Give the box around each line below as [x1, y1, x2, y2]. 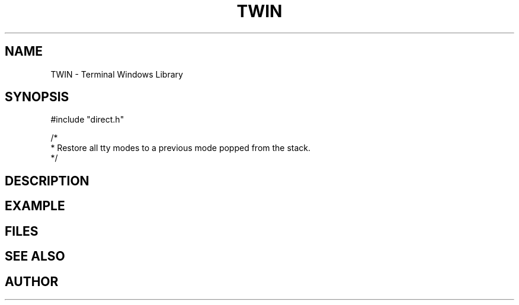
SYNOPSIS [5, 89, 69, 105]
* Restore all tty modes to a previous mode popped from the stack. [50, 143, 311, 153]
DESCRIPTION [5, 173, 89, 188]
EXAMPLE [5, 198, 65, 214]
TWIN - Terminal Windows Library [50, 69, 183, 79]
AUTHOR [5, 274, 59, 289]
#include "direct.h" [50, 114, 124, 125]
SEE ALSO [5, 249, 65, 264]
